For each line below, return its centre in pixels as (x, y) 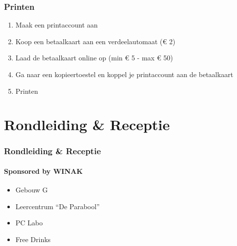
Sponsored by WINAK (43, 171)
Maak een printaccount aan (57, 25)
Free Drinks (33, 239)
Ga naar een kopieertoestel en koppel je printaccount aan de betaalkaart (124, 74)
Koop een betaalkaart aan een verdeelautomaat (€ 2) (95, 41)
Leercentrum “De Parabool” (58, 206)
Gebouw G (32, 190)
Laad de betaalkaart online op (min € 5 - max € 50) (94, 58)
